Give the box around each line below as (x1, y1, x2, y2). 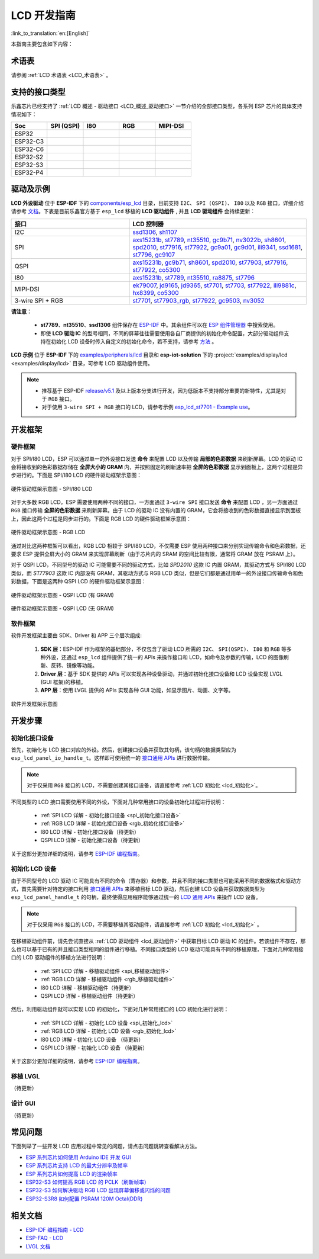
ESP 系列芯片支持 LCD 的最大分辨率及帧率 (25, 1162, 128, 1169)
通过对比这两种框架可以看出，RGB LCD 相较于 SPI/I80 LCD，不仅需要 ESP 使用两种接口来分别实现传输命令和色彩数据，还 (11, 542, 307, 549)
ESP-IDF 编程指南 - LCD (25, 1226, 84, 1233)
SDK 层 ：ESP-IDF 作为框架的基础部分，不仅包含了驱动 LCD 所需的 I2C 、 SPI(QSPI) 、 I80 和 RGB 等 (40, 645, 287, 653)
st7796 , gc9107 (132, 250, 175, 259)
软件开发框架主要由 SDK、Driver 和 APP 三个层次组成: (11, 632, 142, 639)
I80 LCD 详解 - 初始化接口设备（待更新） (40, 828, 140, 835)
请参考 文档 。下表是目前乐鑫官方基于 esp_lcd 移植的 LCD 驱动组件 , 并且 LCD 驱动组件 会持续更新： (11, 208, 256, 215)
